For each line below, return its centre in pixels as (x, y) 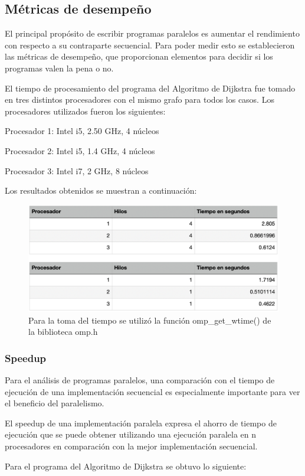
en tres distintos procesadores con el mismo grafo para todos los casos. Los (140, 100)
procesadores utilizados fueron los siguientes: (85, 111)
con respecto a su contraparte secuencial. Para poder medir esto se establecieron (150, 45)
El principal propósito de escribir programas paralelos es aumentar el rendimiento (152, 33)
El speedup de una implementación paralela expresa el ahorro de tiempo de (141, 423)
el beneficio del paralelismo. (55, 403)
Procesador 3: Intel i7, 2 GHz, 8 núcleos (77, 170)
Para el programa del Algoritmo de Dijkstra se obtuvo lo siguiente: (126, 466)
